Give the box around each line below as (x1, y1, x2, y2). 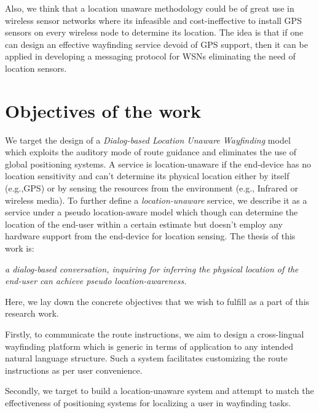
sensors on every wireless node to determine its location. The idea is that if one (5, 26, 304, 39)
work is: (5, 242, 34, 255)
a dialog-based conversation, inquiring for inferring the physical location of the (5, 262, 299, 275)
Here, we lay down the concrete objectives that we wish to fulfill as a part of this (5, 295, 310, 307)
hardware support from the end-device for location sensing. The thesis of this (5, 230, 296, 242)
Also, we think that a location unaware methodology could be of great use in (5, 2, 294, 14)
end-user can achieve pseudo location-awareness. (5, 274, 187, 287)
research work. (5, 307, 59, 320)
